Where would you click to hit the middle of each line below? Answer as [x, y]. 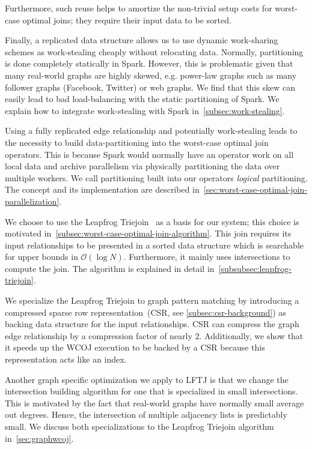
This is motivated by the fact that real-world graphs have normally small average [154, 402]
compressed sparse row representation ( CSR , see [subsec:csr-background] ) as [145, 312]
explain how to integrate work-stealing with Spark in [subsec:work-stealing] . [145, 110]
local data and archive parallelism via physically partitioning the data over [142, 166]
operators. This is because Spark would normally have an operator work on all [149, 154]
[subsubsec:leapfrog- [255, 268]
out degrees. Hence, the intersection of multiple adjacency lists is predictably [146, 414]
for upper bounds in [41, 257]
